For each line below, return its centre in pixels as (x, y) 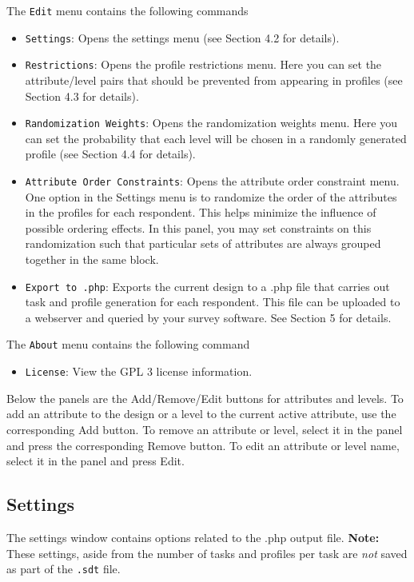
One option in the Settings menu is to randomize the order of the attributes (211, 196)
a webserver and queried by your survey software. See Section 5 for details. (208, 317)
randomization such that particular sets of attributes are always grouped (203, 243)
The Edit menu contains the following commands (127, 10)
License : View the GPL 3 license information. (139, 371)
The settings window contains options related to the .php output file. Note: (193, 537)
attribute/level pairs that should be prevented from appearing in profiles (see (214, 80)
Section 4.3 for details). (82, 96)
